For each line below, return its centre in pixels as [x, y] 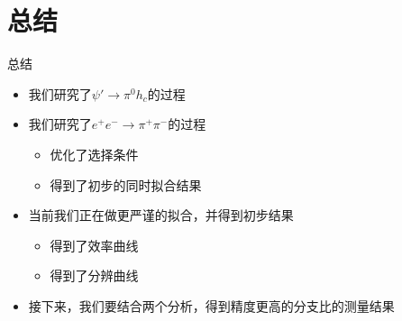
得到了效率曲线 [94, 245]
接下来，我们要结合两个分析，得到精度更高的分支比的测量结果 [211, 305]
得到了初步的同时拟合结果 [126, 184]
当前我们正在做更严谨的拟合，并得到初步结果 [161, 215]
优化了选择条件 [94, 154]
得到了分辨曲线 [94, 275]
